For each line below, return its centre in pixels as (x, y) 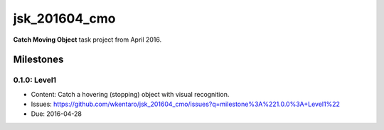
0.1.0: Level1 (35, 80)
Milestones (38, 60)
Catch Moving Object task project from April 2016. (87, 40)
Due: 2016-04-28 (56, 114)
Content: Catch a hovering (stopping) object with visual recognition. (130, 94)
